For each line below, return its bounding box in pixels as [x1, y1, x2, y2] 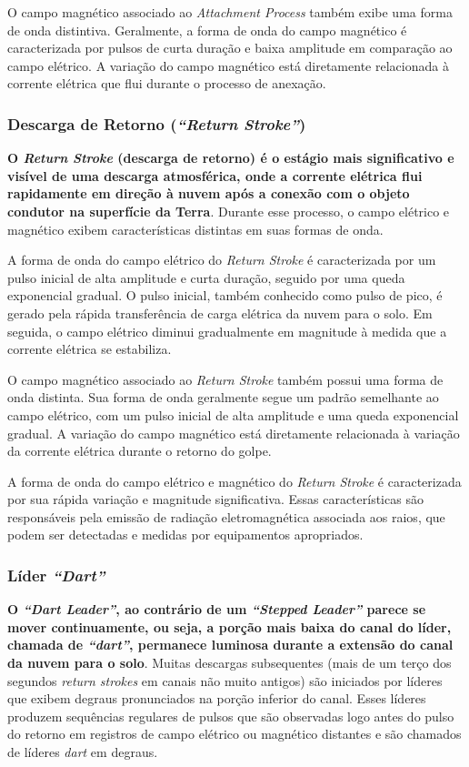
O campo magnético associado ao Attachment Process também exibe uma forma [7, 3, 453, 21]
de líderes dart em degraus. [7, 742, 158, 762]
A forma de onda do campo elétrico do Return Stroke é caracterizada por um [7, 250, 436, 269]
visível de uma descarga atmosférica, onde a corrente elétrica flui [7, 166, 423, 185]
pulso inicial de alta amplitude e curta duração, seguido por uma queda [7, 267, 405, 287]
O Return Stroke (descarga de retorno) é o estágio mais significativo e [7, 148, 454, 167]
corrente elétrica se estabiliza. [7, 339, 172, 358]
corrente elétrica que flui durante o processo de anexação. [7, 74, 326, 93]
